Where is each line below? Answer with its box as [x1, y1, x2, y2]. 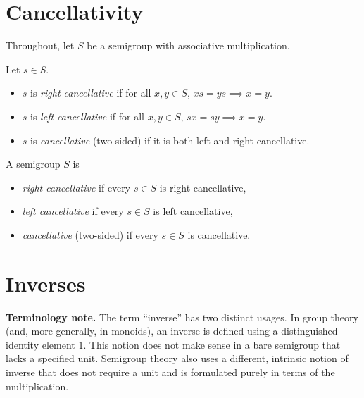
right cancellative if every [22, 180, 131, 194]
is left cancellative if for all [30, 108, 144, 123]
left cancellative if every [22, 204, 124, 218]
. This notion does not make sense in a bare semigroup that [83, 337, 341, 352]
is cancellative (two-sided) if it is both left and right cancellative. [30, 132, 310, 147]
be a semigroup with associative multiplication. [87, 38, 290, 53]
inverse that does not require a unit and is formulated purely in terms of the [6, 364, 335, 379]
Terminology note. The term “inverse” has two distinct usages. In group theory [6, 309, 358, 324]
